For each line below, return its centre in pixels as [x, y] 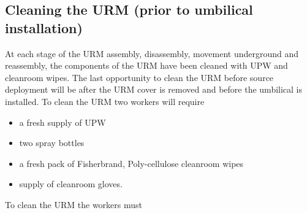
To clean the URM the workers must [74, 204]
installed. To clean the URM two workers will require [105, 101]
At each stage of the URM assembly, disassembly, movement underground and [152, 53]
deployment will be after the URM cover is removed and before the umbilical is [154, 89]
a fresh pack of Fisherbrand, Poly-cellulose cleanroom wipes [131, 163]
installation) [44, 27]
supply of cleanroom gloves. [71, 184]
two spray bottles [52, 143]
